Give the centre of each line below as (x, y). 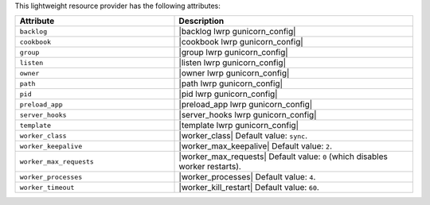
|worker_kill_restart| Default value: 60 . (249, 188)
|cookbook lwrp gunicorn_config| (241, 42)
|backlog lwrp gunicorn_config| (237, 32)
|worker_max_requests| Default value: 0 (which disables (283, 157)
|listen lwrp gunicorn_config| (233, 63)
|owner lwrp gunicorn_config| (234, 73)
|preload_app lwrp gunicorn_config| (246, 105)
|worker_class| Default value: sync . (243, 136)
